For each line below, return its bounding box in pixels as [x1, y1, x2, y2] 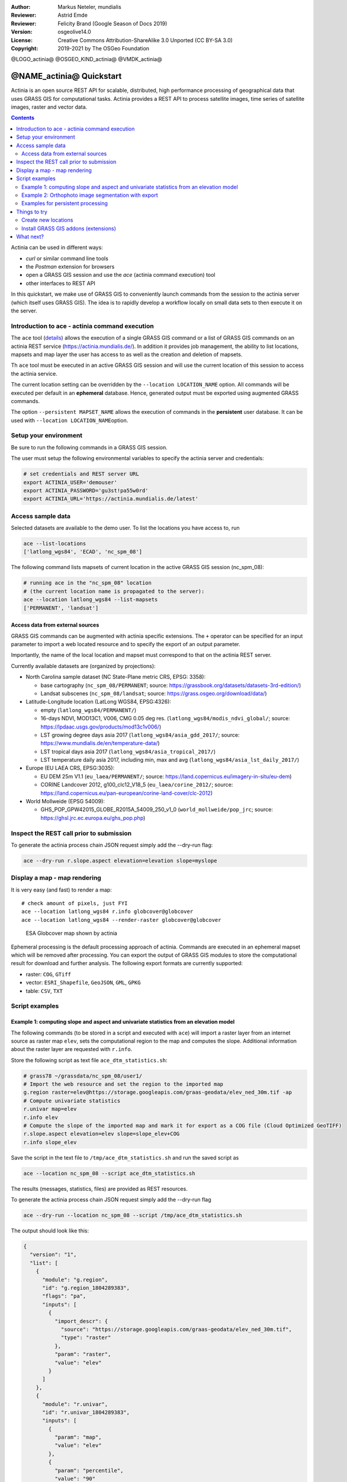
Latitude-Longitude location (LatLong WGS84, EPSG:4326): [25, 698, 172, 705]
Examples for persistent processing [21, 200, 108, 207]
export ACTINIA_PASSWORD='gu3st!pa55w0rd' [23, 487, 149, 494]
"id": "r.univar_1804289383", [42, 1408, 130, 1416]
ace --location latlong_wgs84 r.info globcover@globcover [21, 908, 194, 915]
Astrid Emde [57, 12, 88, 19]
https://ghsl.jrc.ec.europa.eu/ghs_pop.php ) [40, 814, 146, 821]
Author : [11, 4, 31, 10]
